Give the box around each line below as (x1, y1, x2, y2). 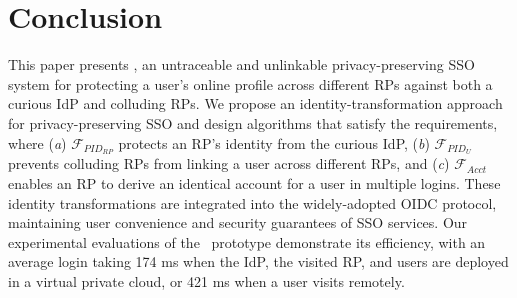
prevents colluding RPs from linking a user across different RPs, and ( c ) (8, 153, 450, 174)
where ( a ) (8, 132, 67, 153)
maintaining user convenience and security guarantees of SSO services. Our (8, 212, 468, 233)
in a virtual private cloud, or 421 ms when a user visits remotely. (8, 270, 405, 291)
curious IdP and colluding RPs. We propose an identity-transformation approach (8, 93, 503, 114)
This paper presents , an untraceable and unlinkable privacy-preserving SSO (8, 54, 475, 75)
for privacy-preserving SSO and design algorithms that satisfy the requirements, (8, 112, 498, 133)
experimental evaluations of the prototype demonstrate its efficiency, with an (8, 231, 486, 252)
